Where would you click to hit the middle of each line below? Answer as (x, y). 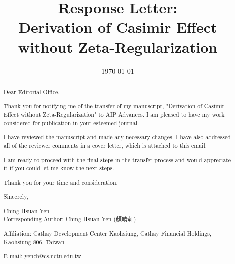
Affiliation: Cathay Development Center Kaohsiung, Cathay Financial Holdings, (108, 233)
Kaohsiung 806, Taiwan (34, 242)
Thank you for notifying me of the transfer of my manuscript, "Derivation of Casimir (114, 106)
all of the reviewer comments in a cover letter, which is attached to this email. (105, 145)
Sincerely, (16, 197)
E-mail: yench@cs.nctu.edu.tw (42, 256)
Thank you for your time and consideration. (61, 182)
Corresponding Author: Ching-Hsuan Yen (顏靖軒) (70, 219)
